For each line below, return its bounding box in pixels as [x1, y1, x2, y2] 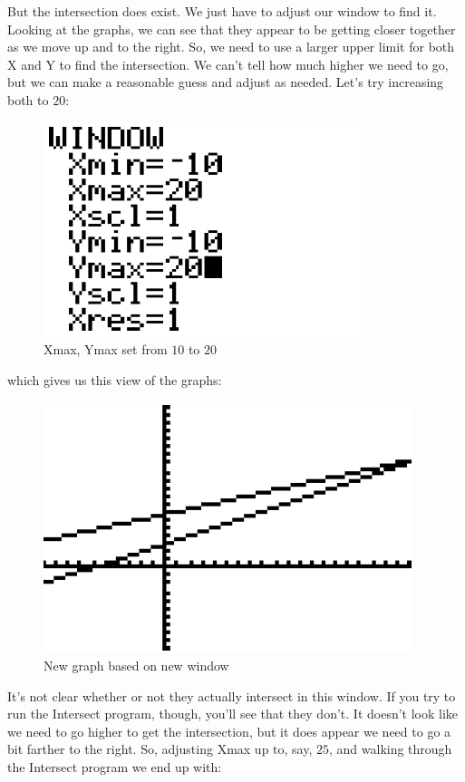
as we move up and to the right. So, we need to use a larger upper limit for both [7, 37, 455, 56]
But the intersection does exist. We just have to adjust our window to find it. [7, 2, 437, 20]
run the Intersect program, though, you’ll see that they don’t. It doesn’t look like [7, 704, 459, 723]
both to [7, 90, 49, 109]
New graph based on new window [44, 655, 229, 674]
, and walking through [328, 739, 452, 758]
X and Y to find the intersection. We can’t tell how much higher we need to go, [7, 54, 449, 73]
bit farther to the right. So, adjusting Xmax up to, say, [7, 739, 313, 758]
